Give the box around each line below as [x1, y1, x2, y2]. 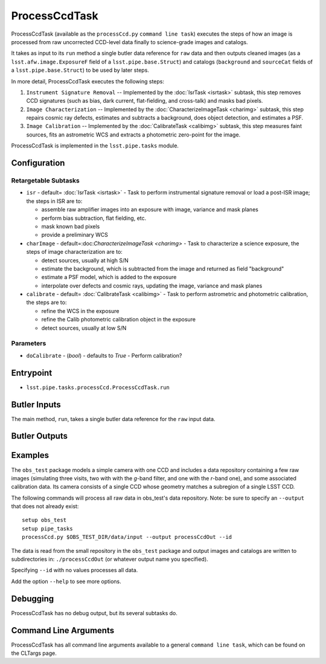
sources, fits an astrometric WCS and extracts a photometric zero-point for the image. [26, 131, 241, 138]
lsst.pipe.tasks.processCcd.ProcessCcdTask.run [26, 384, 170, 391]
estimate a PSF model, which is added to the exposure [41, 274, 177, 281]
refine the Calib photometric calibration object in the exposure [41, 316, 196, 323]
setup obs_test [22, 517, 67, 524]
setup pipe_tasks [22, 525, 73, 532]
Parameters [11, 339, 46, 347]
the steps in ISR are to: [26, 197, 83, 205]
